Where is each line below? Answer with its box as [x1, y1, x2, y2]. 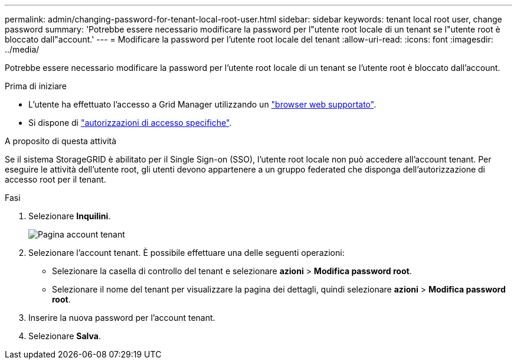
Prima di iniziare [5, 81, 67, 91]
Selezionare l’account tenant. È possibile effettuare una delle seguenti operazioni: [28, 248, 345, 258]
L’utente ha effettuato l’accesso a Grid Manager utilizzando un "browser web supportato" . [28, 99, 377, 109]
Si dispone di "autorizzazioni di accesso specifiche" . [28, 118, 232, 128]
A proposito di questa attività [5, 136, 117, 146]
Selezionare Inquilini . [28, 211, 111, 221]
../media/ [5, 44, 40, 54]
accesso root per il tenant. [5, 174, 106, 184]
